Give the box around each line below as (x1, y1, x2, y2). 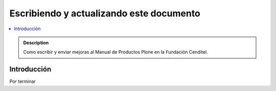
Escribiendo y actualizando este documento (9, 8, 200, 19)
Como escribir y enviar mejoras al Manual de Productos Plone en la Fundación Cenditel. (23, 49, 208, 55)
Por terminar (9, 78, 36, 84)
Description (23, 39, 49, 45)
